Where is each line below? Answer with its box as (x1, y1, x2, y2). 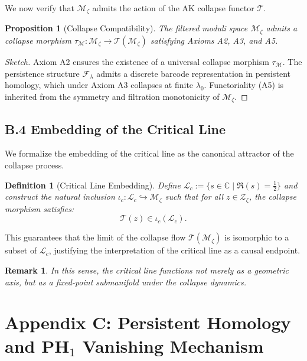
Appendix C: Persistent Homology (5, 310, 291, 334)
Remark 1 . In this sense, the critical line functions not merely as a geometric (5, 264, 289, 276)
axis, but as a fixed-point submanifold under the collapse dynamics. (5, 275, 246, 288)
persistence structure (5, 67, 80, 79)
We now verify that (5, 2, 74, 14)
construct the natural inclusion (5, 190, 115, 203)
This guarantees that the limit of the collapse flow (5, 231, 186, 243)
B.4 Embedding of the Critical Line (5, 119, 226, 138)
